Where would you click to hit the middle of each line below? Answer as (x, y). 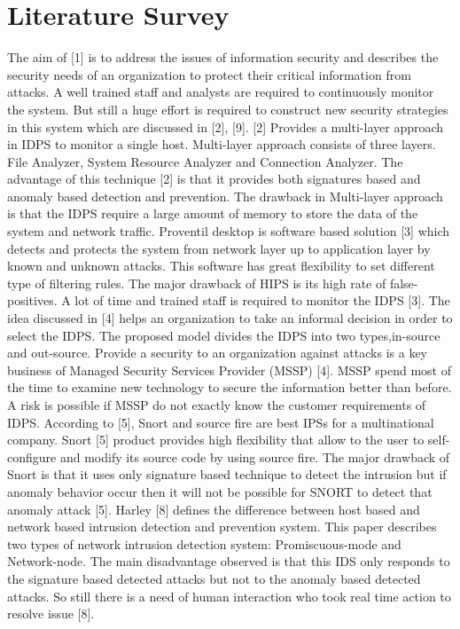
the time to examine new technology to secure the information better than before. (230, 387)
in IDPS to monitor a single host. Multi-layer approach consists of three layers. (222, 144)
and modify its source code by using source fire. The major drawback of (255, 456)
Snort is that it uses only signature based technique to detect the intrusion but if (227, 474)
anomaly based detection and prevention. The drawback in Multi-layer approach (225, 196)
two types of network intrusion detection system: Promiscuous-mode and (204, 543)
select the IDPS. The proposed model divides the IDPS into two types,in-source (224, 335)
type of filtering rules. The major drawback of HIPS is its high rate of (197, 283)
